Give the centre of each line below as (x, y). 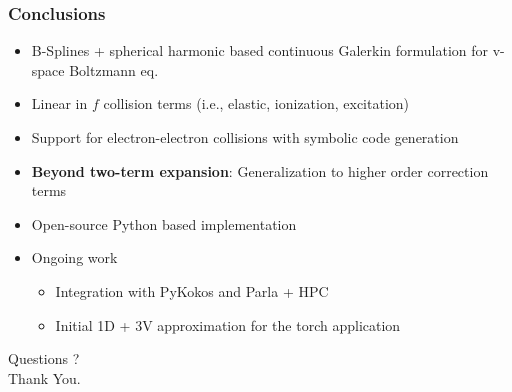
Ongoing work (74, 257)
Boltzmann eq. (114, 69)
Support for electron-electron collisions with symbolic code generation (245, 137)
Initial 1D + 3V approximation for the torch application (228, 324)
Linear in (59, 103)
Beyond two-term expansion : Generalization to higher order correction (260, 170)
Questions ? (44, 358)
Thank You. (44, 377)
